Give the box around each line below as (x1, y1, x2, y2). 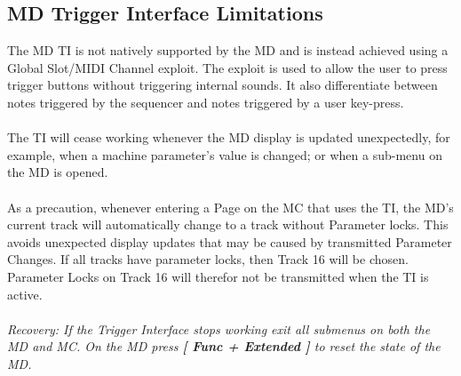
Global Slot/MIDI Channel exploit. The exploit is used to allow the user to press (7, 58, 448, 76)
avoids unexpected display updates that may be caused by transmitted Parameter (7, 232, 452, 251)
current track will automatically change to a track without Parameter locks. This (7, 215, 449, 234)
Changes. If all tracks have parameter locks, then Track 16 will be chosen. (7, 250, 409, 268)
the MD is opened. (7, 163, 108, 181)
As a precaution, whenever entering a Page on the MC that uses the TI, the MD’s (7, 197, 454, 216)
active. (7, 284, 43, 303)
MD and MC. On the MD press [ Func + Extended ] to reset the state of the (7, 337, 441, 356)
